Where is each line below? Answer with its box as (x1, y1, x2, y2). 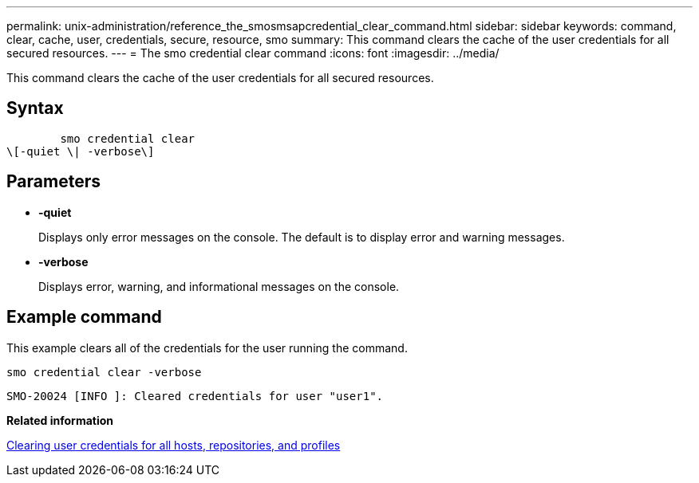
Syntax (6, 98, 64, 119)
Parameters (6, 171, 101, 192)
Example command (6, 307, 162, 328)
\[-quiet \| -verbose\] (6, 144, 155, 158)
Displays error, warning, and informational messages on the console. (38, 279, 400, 293)
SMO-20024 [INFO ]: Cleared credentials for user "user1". (6, 389, 384, 402)
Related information (6, 413, 114, 427)
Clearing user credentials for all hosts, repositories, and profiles (6, 438, 341, 452)
